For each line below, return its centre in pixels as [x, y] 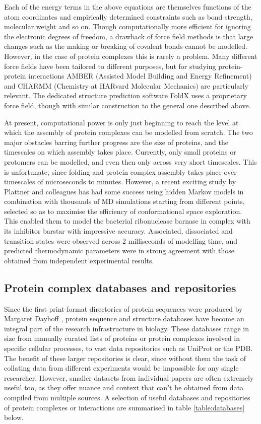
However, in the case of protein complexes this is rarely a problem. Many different [131, 56]
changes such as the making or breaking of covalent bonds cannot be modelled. [126, 46]
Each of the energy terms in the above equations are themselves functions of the [128, 7]
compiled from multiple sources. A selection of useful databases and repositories [127, 397]
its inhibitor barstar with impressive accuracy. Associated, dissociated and [118, 231]
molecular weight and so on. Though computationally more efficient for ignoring [127, 26]
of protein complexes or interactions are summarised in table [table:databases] [124, 407]
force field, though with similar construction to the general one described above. [127, 105]
